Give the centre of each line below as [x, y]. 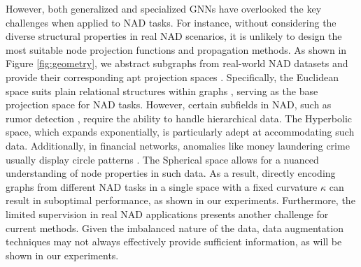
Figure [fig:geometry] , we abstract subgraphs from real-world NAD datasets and [177, 63]
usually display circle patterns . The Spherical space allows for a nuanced [162, 159]
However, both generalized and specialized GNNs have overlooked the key [164, 8]
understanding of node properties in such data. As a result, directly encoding [171, 173]
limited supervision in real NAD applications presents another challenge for [167, 214]
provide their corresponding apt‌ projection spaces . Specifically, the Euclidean [172, 77]
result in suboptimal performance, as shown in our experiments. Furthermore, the [180, 200]
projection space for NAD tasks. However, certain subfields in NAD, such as [169, 104]
